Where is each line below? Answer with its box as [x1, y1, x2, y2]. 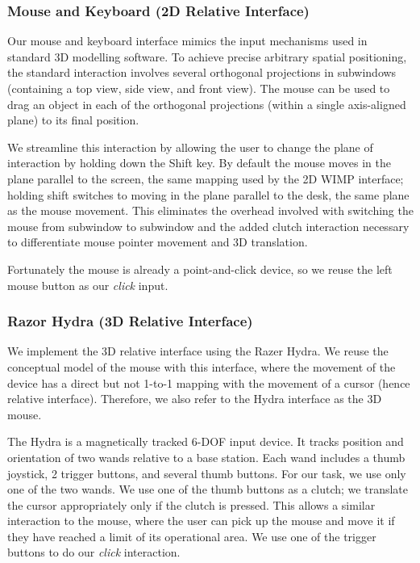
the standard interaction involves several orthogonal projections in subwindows [7, 64, 397, 81]
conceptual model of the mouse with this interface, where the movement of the [7, 358, 396, 375]
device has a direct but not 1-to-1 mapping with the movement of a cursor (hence [7, 374, 410, 391]
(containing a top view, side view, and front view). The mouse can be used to [7, 80, 390, 96]
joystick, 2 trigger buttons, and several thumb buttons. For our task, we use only [7, 464, 406, 481]
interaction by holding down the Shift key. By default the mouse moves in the [7, 154, 392, 171]
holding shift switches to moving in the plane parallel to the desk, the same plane [7, 186, 410, 203]
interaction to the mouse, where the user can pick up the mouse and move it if [7, 512, 395, 529]
